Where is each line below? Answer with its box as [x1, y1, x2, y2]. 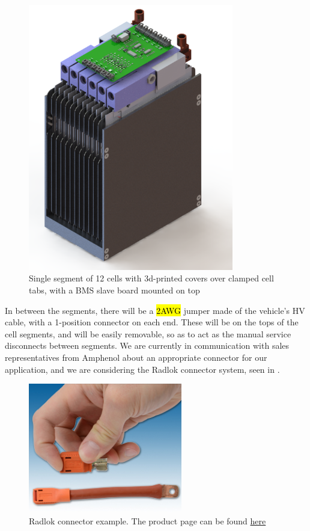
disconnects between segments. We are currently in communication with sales [5, 339, 290, 352]
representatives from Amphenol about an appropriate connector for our [5, 351, 267, 363]
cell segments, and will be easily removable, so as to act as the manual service [5, 327, 291, 340]
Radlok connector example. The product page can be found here [29, 514, 266, 527]
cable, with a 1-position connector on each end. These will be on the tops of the [5, 316, 299, 328]
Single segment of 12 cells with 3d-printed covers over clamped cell [29, 272, 274, 284]
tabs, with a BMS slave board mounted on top [29, 283, 200, 296]
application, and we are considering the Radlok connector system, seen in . [5, 363, 280, 375]
